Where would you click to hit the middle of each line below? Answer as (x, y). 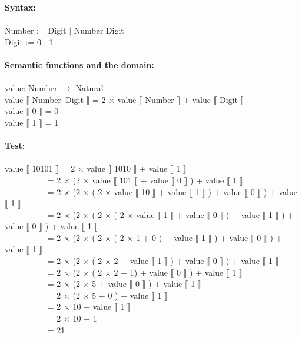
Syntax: (20, 7)
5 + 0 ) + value (120, 295)
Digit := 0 (23, 41)
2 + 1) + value (141, 272)
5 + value (109, 284)
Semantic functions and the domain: (79, 64)
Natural (89, 88)
